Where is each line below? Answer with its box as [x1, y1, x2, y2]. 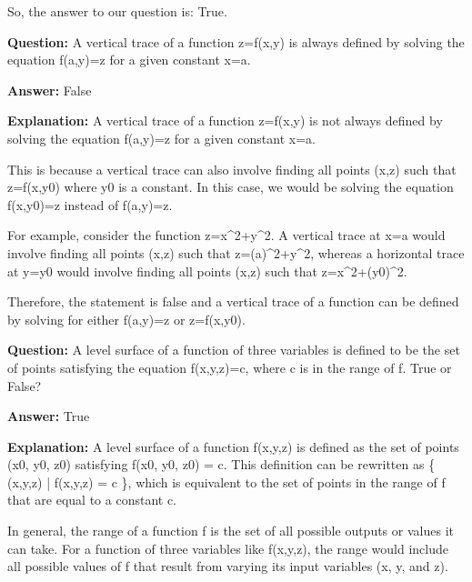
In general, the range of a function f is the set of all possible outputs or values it [7, 521, 454, 540]
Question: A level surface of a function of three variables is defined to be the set [7, 340, 460, 359]
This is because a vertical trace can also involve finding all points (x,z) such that [7, 159, 457, 178]
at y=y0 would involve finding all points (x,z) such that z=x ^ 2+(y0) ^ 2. [7, 261, 407, 280]
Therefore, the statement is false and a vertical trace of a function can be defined [7, 292, 459, 311]
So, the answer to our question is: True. [7, 2, 227, 20]
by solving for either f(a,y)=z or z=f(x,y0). [7, 309, 246, 328]
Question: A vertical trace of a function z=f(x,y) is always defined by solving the [7, 32, 465, 51]
